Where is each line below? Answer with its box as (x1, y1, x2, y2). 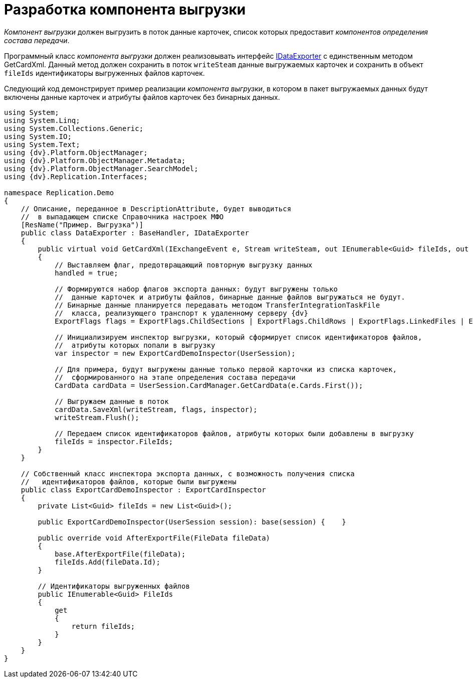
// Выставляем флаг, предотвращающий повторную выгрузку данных (55, 260, 313, 269)
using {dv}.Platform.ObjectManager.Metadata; (4, 156, 186, 165)
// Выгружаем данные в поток (55, 397, 169, 405)
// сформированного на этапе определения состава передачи (55, 373, 296, 381)
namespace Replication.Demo (4, 188, 114, 197)
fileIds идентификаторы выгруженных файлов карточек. (4, 68, 205, 77)
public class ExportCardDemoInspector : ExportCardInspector (21, 485, 266, 494)
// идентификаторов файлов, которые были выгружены (21, 477, 237, 486)
